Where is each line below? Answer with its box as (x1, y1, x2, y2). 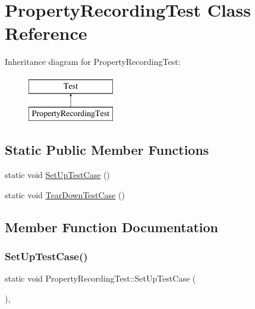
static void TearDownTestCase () (5, 188, 125, 201)
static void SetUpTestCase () (5, 168, 110, 181)
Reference (5, 21, 87, 45)
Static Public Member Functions (5, 141, 209, 159)
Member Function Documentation (5, 217, 219, 236)
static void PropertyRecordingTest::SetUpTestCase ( (5, 272, 196, 285)
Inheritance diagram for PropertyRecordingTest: (5, 55, 181, 68)
